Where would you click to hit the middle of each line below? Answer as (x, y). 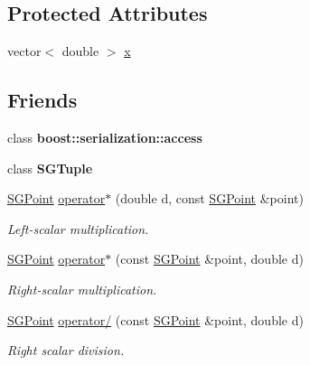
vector (24, 51)
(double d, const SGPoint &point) (209, 198)
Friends (42, 100)
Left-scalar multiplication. (78, 228)
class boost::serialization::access (105, 137)
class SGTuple (50, 168)
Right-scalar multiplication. (82, 289)
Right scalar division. (66, 350)
